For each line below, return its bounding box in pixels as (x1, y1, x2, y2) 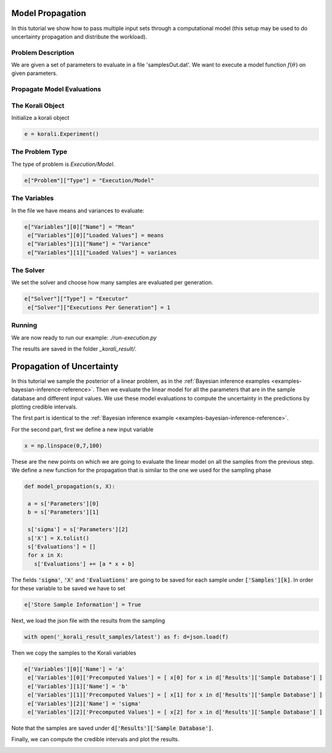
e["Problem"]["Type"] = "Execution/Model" (24, 177, 154, 184)
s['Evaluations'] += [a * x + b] (34, 560, 135, 568)
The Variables (11, 194, 54, 203)
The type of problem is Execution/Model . (11, 160, 115, 168)
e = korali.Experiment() (24, 131, 100, 138)
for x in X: (28, 552, 64, 559)
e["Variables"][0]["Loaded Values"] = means (28, 232, 164, 239)
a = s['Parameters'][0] (28, 500, 100, 507)
